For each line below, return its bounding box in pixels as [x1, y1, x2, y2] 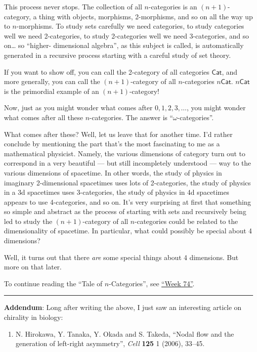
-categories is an [148, 1, 197, 11]
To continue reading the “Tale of [4, 278, 103, 288]
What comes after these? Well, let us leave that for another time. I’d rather [4, 129, 233, 139]
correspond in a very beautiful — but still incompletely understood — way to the [4, 158, 251, 168]
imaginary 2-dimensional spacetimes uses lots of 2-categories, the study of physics [4, 177, 251, 187]
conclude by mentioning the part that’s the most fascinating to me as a [4, 138, 220, 149]
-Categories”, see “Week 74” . [109, 278, 195, 288]
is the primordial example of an [4, 86, 99, 96]
